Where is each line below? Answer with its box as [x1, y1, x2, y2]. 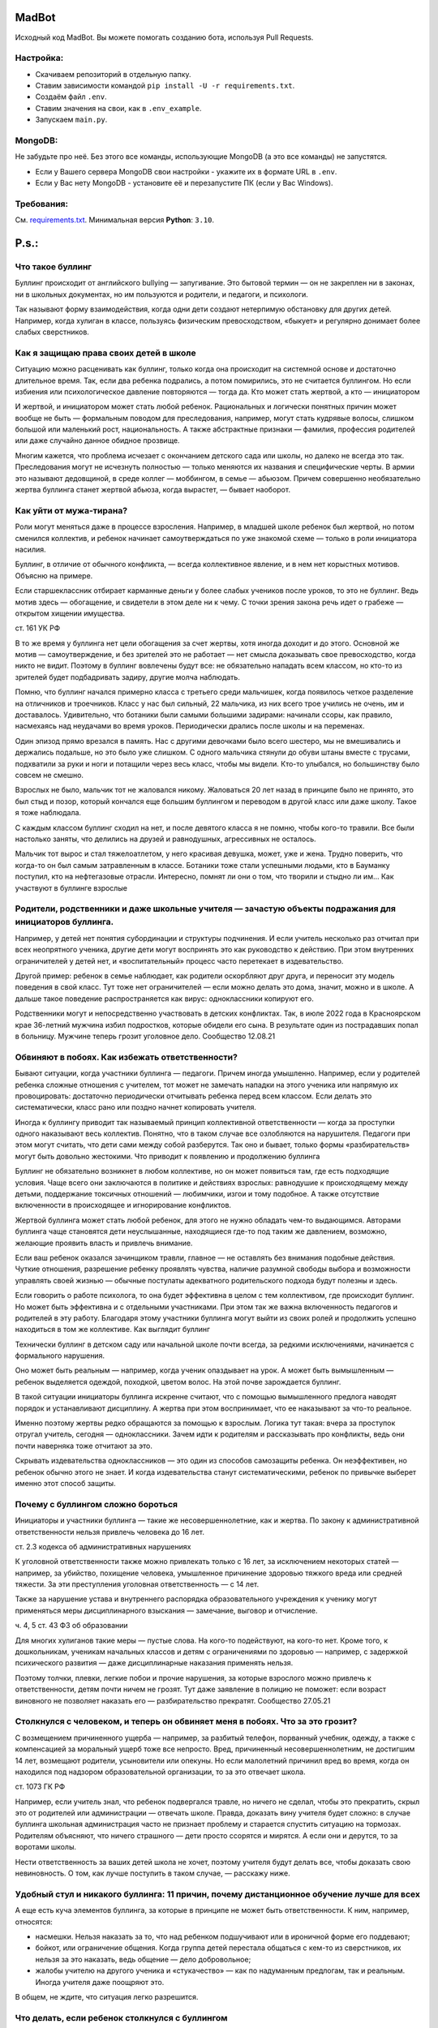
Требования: [15, 198, 69, 209]
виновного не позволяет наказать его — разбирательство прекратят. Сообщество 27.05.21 [15, 1695, 331, 1705]
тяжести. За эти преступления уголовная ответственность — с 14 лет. [15, 1579, 260, 1589]
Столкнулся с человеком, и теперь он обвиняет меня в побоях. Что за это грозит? [15, 1716, 358, 1727]
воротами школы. [15, 1842, 77, 1852]
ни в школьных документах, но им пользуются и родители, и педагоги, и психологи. [15, 289, 308, 299]
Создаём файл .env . [35, 92, 107, 101]
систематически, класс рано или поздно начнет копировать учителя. [15, 1102, 257, 1112]
